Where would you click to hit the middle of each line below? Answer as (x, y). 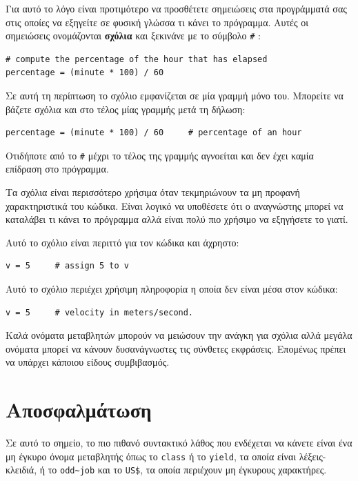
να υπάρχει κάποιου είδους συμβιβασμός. (88, 362)
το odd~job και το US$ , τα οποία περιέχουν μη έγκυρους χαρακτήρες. (187, 470)
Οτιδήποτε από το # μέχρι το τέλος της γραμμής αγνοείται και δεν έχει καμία (160, 155)
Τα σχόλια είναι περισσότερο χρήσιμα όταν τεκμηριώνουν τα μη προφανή (153, 192)
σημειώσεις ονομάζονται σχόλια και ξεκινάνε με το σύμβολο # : (133, 36)
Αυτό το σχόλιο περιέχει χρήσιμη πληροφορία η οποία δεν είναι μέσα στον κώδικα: (172, 289)
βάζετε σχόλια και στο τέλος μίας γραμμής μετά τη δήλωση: (126, 109)
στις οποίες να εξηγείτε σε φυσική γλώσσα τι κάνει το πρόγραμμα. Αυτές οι (157, 22)
